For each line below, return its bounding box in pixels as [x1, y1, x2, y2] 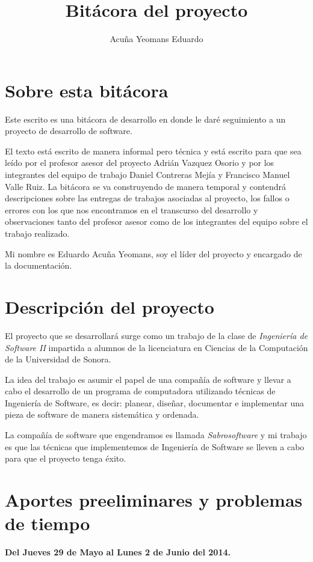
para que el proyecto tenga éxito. [5, 452, 126, 465]
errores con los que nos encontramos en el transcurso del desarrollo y [5, 203, 258, 216]
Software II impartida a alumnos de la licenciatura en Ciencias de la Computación [5, 341, 308, 353]
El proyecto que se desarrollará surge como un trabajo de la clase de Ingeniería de [5, 329, 308, 341]
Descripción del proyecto [5, 294, 214, 319]
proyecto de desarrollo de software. [5, 124, 132, 137]
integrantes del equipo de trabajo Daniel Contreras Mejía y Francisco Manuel [5, 168, 290, 181]
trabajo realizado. [5, 227, 70, 239]
